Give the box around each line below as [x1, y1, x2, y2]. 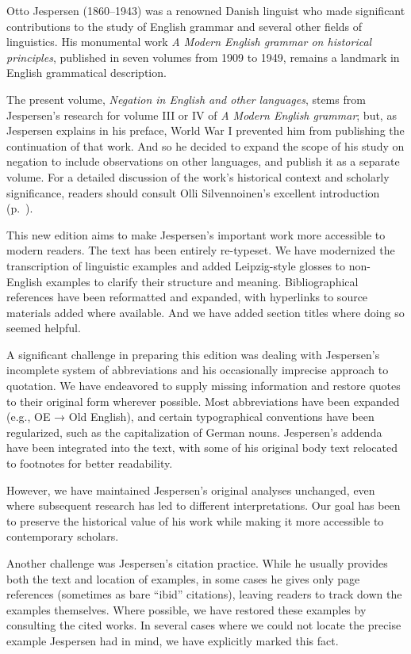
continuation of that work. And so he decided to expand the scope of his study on [6, 137, 405, 154]
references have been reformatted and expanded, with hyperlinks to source [6, 289, 368, 305]
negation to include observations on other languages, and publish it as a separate [6, 153, 400, 170]
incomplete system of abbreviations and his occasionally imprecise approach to [6, 361, 389, 378]
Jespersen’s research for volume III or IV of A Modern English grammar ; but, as [6, 106, 397, 123]
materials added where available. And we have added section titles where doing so [6, 304, 405, 320]
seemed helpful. [6, 319, 81, 336]
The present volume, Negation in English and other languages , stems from [6, 90, 366, 107]
